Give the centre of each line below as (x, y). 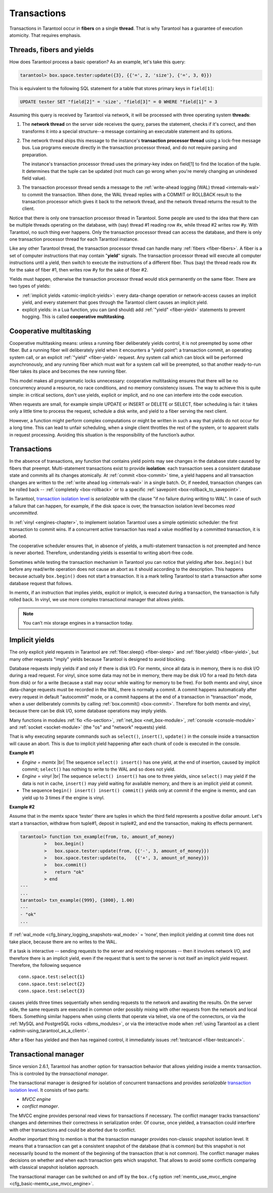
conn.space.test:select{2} (52, 984)
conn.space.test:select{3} (52, 991)
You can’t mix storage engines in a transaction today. (78, 623)
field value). (34, 178)
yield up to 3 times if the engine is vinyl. (63, 798)
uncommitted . (24, 513)
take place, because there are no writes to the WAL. (63, 942)
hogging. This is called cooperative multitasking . (74, 317)
